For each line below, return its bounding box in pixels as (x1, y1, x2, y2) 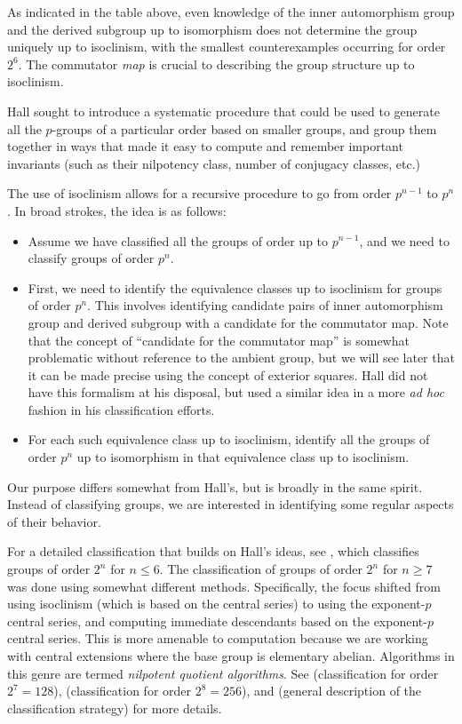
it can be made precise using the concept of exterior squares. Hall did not (28, 365, 428, 384)
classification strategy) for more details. (7, 698, 222, 717)
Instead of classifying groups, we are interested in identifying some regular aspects (7, 495, 454, 513)
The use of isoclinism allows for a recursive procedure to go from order (7, 184, 392, 203)
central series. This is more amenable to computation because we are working (7, 629, 428, 648)
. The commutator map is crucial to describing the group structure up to (18, 54, 415, 73)
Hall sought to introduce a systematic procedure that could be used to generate (7, 101, 440, 120)
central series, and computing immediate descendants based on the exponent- (7, 611, 427, 630)
